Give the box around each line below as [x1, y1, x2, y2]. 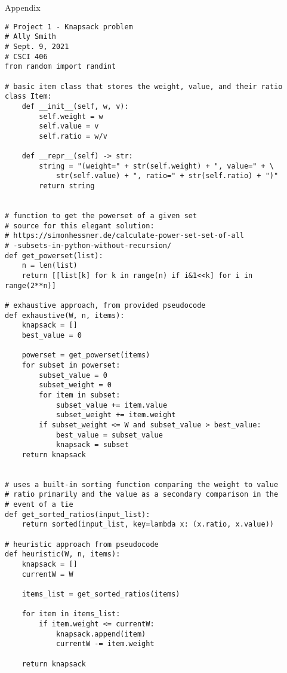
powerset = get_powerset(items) [21, 351, 150, 360]
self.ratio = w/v [39, 131, 107, 140]
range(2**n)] [5, 281, 56, 290]
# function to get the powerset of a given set [5, 212, 197, 221]
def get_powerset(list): [5, 251, 103, 260]
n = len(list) [21, 261, 78, 270]
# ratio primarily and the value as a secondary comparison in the [5, 490, 279, 499]
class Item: [5, 92, 52, 101]
